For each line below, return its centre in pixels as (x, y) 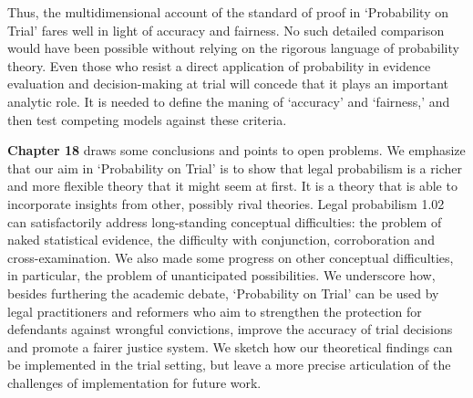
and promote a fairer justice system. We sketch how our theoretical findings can (230, 346)
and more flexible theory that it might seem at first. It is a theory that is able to (232, 186)
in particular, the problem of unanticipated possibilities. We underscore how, (221, 275)
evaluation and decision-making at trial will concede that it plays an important (228, 84)
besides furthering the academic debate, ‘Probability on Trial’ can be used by (223, 293)
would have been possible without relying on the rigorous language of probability (233, 48)
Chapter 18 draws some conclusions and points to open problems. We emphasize (236, 150)
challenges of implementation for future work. (134, 382)
